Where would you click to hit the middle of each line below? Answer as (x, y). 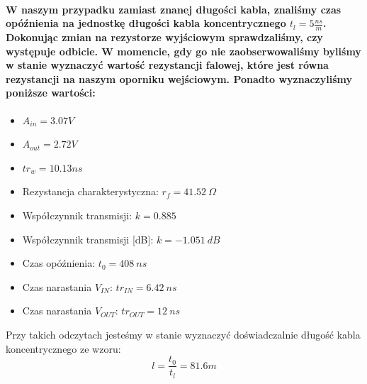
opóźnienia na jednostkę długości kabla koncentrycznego (146, 23)
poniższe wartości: (51, 93)
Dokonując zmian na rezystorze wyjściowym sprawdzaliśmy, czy (164, 37)
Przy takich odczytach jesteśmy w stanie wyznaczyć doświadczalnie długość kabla (183, 334)
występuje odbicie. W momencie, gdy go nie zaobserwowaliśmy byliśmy (183, 51)
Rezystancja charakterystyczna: (90, 191)
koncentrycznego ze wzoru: (63, 348)
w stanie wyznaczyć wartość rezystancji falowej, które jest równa (167, 65)
